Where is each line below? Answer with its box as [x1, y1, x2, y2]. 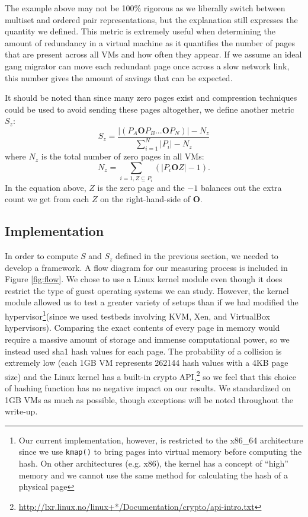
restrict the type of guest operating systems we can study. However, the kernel [5, 284, 289, 296]
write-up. [5, 405, 38, 417]
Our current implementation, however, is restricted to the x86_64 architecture [18, 433, 303, 446]
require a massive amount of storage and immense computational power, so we [5, 333, 290, 345]
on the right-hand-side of [100, 193, 191, 205]
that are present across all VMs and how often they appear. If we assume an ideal [5, 48, 302, 60]
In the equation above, [5, 181, 86, 193]
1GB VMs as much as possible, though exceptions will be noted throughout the [5, 393, 293, 406]
